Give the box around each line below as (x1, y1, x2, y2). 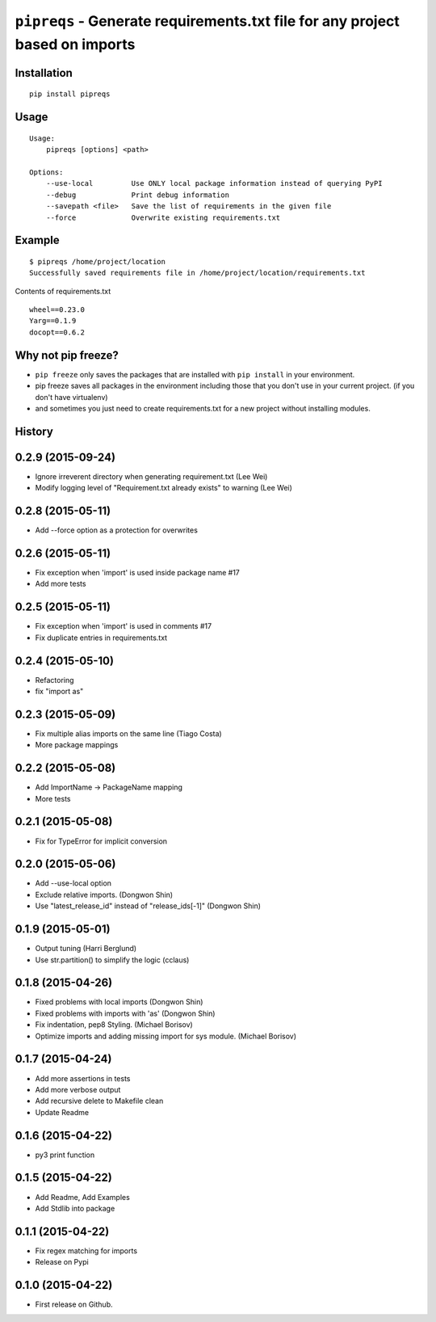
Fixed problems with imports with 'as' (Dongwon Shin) (35, 1008, 216, 1018)
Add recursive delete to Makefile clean (35, 1096, 164, 1106)
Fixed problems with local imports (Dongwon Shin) (35, 997, 203, 1007)
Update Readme (35, 1107, 89, 1117)
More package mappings (35, 740, 119, 750)
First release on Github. (35, 1299, 113, 1309)
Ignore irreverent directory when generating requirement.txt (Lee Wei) (35, 471, 268, 481)
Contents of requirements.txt (15, 286, 111, 296)
